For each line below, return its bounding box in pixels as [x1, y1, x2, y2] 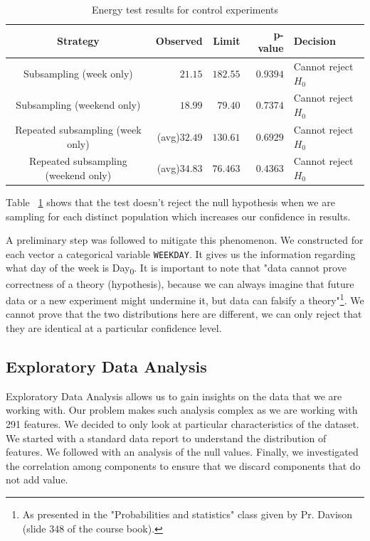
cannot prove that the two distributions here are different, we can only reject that [6, 306, 362, 321]
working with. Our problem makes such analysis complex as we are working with [6, 402, 358, 417]
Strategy [56, 33, 100, 48]
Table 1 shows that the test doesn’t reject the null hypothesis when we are [6, 195, 335, 210]
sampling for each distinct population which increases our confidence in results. [6, 208, 351, 223]
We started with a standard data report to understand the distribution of [6, 430, 327, 445]
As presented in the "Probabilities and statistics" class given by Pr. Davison [22, 506, 353, 521]
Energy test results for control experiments [91, 2, 279, 16]
